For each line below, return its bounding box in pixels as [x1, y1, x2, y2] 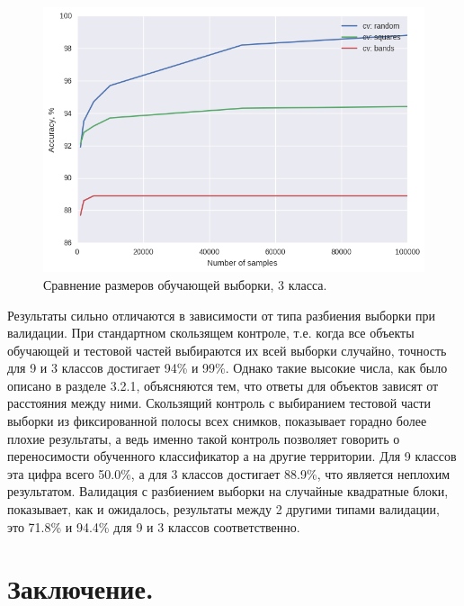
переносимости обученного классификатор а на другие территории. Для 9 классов [7, 447, 457, 466]
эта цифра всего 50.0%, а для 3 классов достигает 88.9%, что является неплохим [7, 464, 451, 483]
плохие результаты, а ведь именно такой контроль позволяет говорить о [7, 429, 400, 448]
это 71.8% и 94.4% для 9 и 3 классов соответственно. [7, 517, 300, 536]
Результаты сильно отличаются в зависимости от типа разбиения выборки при [7, 305, 436, 324]
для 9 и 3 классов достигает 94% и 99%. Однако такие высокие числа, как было [7, 358, 448, 377]
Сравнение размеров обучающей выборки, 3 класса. [43, 275, 327, 294]
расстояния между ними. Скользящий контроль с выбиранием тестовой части [7, 393, 432, 412]
